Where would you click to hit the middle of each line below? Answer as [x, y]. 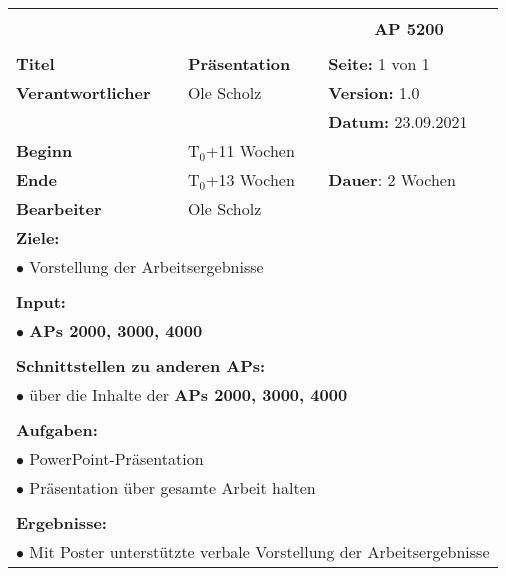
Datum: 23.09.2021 [398, 121]
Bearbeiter [59, 208]
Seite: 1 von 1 [379, 63]
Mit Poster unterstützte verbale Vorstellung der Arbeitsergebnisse [259, 551]
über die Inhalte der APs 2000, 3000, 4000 [188, 394]
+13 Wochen [250, 179]
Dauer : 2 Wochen [392, 179]
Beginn [44, 150]
